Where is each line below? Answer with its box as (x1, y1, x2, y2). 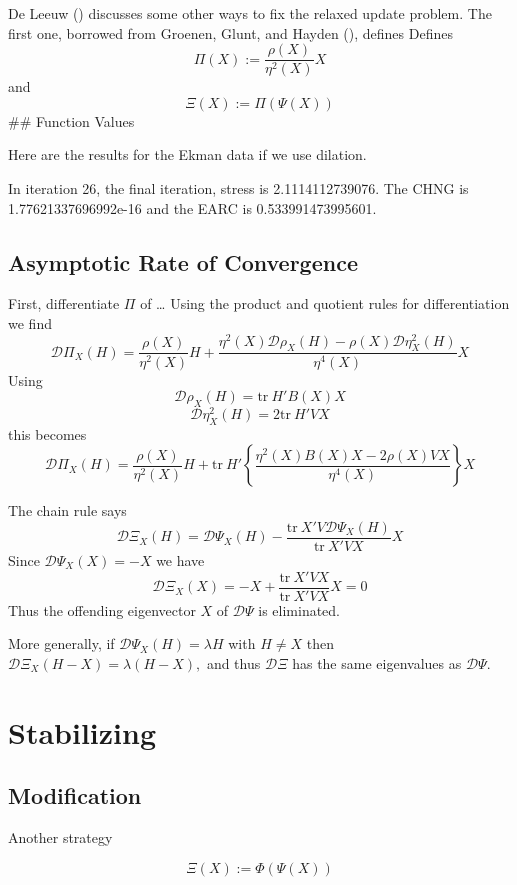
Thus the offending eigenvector (8, 599, 196, 620)
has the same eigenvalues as (292, 652, 462, 673)
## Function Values (8, 110, 135, 131)
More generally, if (8, 633, 115, 654)
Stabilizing (8, 711, 156, 752)
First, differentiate (8, 293, 120, 314)
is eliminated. (258, 599, 341, 620)
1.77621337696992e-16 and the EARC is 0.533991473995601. (8, 197, 377, 218)
